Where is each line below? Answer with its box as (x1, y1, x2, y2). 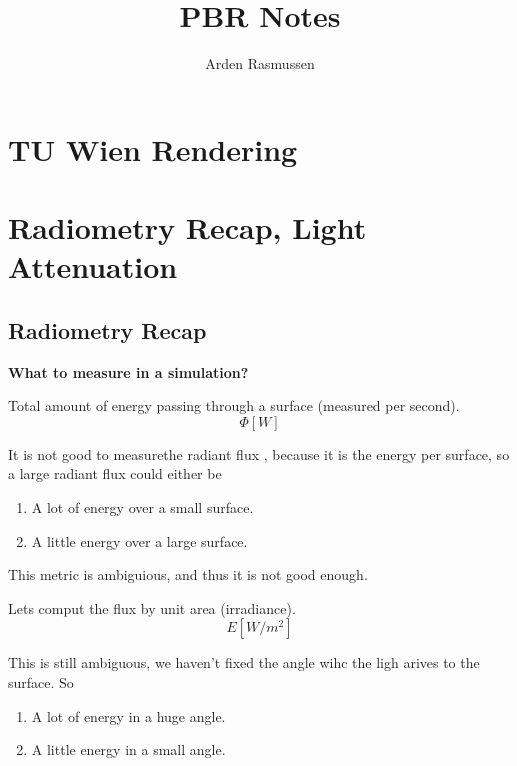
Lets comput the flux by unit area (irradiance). (8, 597, 296, 618)
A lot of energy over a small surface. (31, 497, 254, 518)
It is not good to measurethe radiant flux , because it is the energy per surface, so (8, 443, 510, 464)
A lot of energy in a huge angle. (31, 705, 226, 726)
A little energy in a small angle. (31, 739, 226, 760)
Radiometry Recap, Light (8, 207, 367, 248)
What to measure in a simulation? (8, 361, 249, 382)
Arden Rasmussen (205, 53, 315, 74)
